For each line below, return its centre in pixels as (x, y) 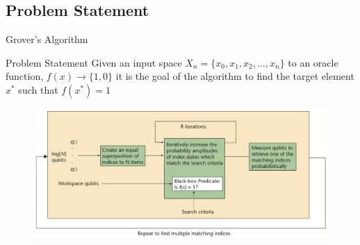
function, (25, 76)
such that (38, 89)
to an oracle (313, 62)
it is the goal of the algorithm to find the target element (235, 76)
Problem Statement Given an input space (94, 62)
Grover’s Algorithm (47, 39)
